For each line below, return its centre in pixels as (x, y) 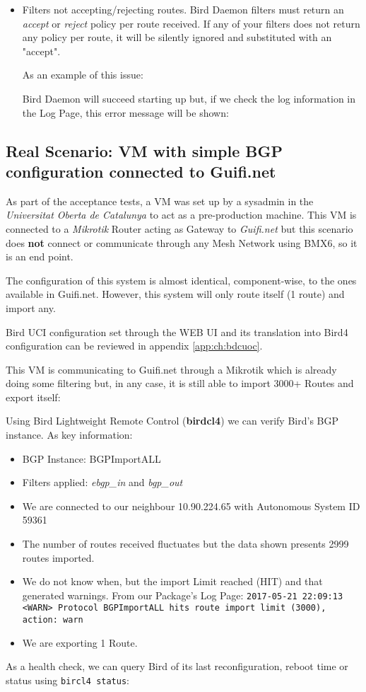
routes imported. (58, 557)
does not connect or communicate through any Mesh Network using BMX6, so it (182, 242)
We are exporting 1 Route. (80, 642)
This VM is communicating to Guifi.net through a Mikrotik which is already (171, 369)
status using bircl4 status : (67, 680)
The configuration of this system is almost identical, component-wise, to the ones (181, 280)
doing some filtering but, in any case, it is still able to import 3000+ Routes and (180, 383)
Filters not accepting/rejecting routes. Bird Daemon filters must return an (183, 9)
